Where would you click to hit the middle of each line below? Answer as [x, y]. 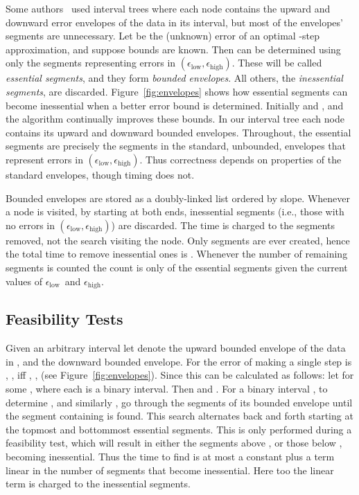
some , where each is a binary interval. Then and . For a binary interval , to [167, 388]
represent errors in [44, 159]
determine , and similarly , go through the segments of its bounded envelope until [179, 402]
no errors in [30, 225]
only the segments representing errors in [91, 63]
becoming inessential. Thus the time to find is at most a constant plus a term [170, 456]
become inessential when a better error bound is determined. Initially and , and [175, 105]
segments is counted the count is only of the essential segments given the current [177, 267]
